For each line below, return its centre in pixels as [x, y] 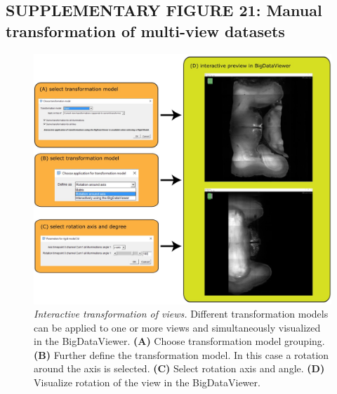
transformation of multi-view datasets [145, 30]
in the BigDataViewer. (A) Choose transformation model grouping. [179, 341]
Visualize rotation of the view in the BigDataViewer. [147, 382]
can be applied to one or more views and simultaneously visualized [177, 327]
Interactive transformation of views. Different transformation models [181, 314]
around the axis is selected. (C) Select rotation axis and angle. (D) [179, 368]
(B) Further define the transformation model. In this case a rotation [181, 354]
